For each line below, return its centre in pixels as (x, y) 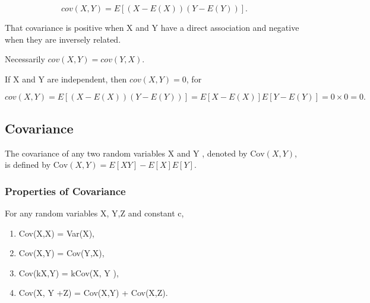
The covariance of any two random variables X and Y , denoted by (126, 153)
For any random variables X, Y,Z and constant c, (94, 213)
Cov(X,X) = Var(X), (57, 233)
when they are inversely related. (63, 39)
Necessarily (25, 59)
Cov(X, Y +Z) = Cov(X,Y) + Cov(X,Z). (93, 293)
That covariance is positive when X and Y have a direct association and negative (152, 27)
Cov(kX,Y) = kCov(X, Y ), (69, 272)
